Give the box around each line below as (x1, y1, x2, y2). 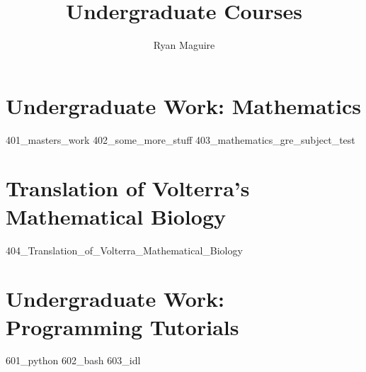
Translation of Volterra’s (6, 174, 250, 203)
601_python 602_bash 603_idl (6, 353, 141, 368)
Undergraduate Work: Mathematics (6, 91, 362, 120)
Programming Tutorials (6, 312, 239, 341)
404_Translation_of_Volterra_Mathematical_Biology (6, 242, 243, 257)
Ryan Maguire (153, 38, 215, 52)
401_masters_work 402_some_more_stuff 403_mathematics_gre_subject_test (6, 132, 355, 147)
